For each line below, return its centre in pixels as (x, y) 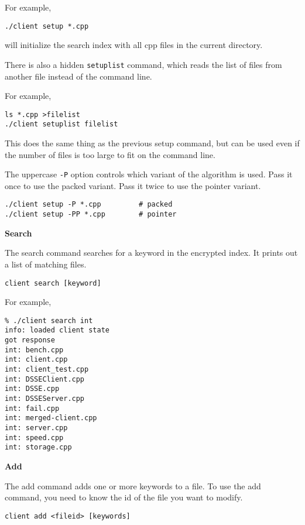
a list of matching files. (46, 264)
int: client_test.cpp (47, 370)
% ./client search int (49, 320)
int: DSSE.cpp (32, 389)
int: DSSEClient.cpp (45, 379)
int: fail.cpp (32, 408)
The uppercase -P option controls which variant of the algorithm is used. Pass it (149, 174)
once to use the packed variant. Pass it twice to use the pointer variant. (133, 185)
